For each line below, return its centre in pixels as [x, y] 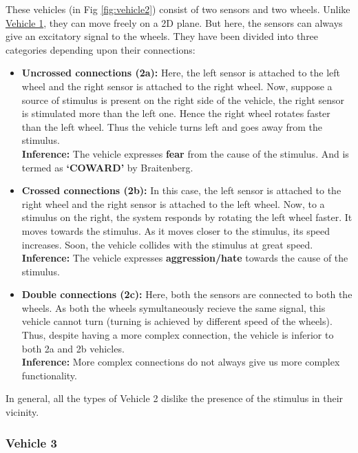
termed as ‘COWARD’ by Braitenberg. [107, 167]
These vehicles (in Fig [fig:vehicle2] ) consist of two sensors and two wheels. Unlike [178, 9]
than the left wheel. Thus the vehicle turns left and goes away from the [172, 126]
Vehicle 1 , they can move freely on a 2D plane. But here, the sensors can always [174, 22]
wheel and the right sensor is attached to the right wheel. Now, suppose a [177, 86]
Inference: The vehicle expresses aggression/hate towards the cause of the [185, 258]
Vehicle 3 [31, 442]
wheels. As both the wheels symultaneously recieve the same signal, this [173, 307]
